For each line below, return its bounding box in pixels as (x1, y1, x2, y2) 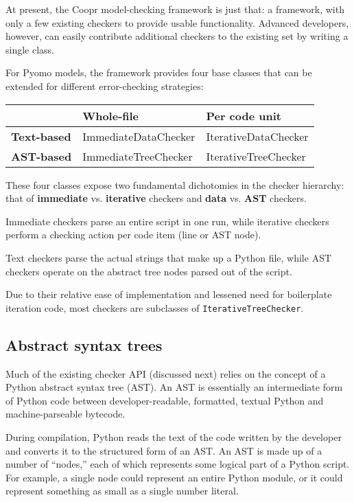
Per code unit (206, 107, 281, 124)
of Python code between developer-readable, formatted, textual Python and (5, 393, 324, 407)
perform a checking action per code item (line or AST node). (5, 227, 261, 242)
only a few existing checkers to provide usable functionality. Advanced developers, (5, 15, 349, 30)
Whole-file (82, 107, 139, 124)
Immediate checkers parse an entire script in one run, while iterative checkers (5, 214, 329, 228)
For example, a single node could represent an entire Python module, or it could (5, 470, 343, 484)
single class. (5, 42, 54, 56)
